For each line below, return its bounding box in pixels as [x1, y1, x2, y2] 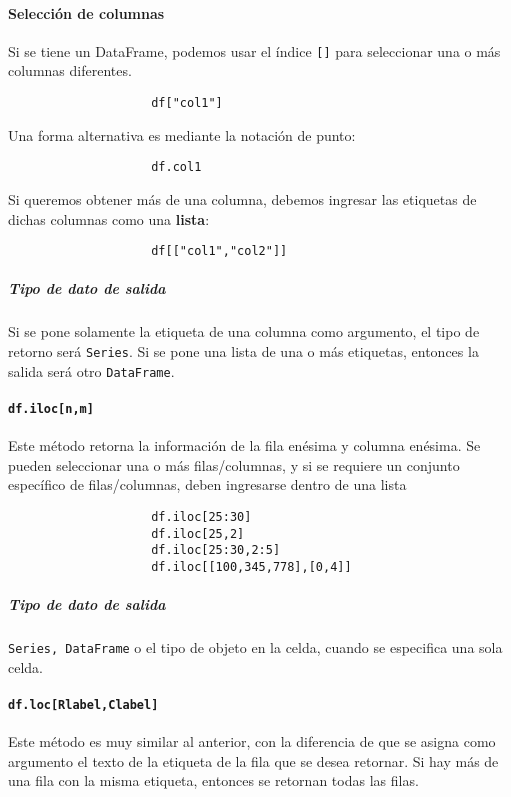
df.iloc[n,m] [8, 401, 94, 416]
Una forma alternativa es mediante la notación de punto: [8, 124, 356, 145]
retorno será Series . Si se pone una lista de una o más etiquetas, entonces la [8, 340, 479, 361]
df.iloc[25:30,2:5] [151, 543, 281, 558]
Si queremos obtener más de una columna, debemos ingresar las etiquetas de [8, 188, 477, 209]
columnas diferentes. [8, 60, 132, 81]
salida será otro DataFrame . [8, 360, 175, 381]
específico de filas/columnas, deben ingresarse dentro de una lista [8, 474, 407, 495]
